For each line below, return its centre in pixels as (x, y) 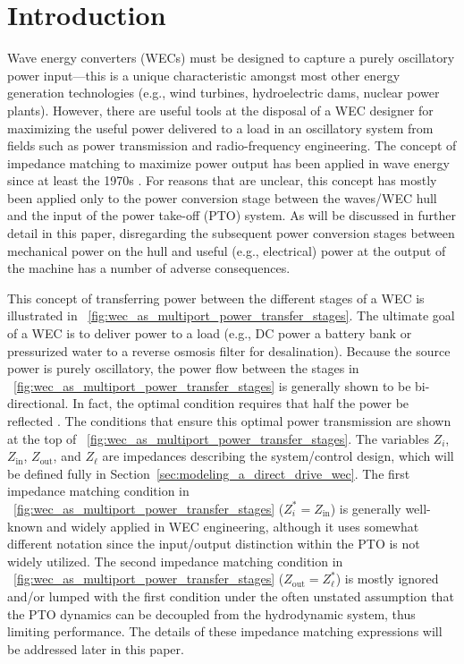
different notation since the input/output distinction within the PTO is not (214, 544)
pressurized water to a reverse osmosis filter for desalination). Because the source (229, 350)
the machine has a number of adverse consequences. (149, 268)
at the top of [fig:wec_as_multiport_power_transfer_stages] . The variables (218, 438)
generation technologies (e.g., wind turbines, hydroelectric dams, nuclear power (224, 93)
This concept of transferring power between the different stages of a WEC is (216, 298)
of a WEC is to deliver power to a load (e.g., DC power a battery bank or (210, 333)
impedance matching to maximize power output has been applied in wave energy (228, 162)
